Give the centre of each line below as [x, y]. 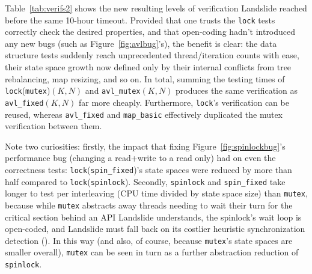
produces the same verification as [237, 90]
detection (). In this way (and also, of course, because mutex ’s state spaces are [149, 240]
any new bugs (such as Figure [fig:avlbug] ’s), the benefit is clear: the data [141, 43]
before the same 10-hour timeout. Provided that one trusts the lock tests [140, 20]
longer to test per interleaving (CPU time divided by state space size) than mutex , [156, 193]
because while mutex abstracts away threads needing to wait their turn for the [149, 205]
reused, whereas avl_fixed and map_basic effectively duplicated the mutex [144, 114]
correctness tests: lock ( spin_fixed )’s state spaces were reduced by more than [148, 169]
